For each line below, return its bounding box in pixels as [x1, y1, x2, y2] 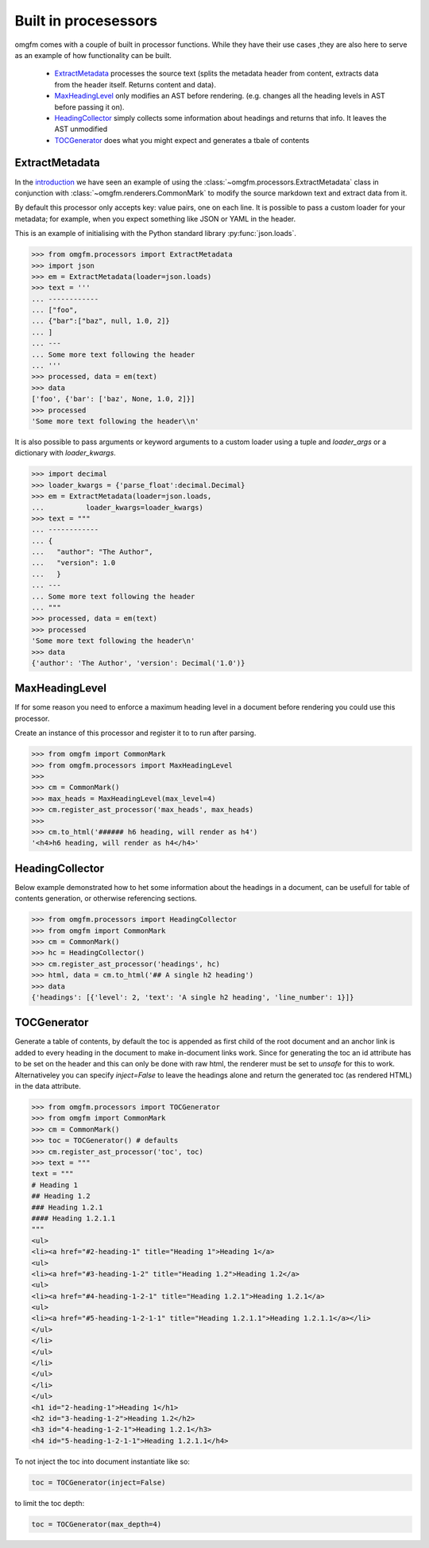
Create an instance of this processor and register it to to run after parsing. [14, 728, 257, 738]
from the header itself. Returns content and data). [54, 79, 216, 89]
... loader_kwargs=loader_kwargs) [31, 503, 204, 512]
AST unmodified [54, 124, 108, 134]
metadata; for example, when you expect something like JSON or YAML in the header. [14, 214, 296, 223]
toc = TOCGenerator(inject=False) [31, 1478, 166, 1487]
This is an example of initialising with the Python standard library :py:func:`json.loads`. [14, 229, 297, 238]
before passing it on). [54, 102, 125, 111]
